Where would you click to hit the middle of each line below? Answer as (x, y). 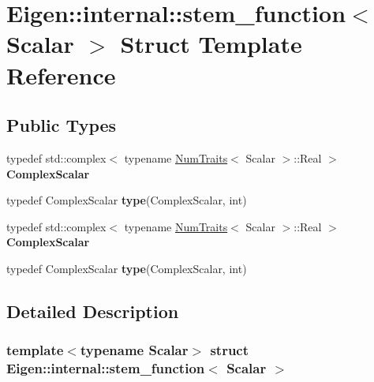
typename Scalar (134, 350)
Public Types (62, 125)
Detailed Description (93, 311)
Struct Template (211, 44)
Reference (61, 75)
